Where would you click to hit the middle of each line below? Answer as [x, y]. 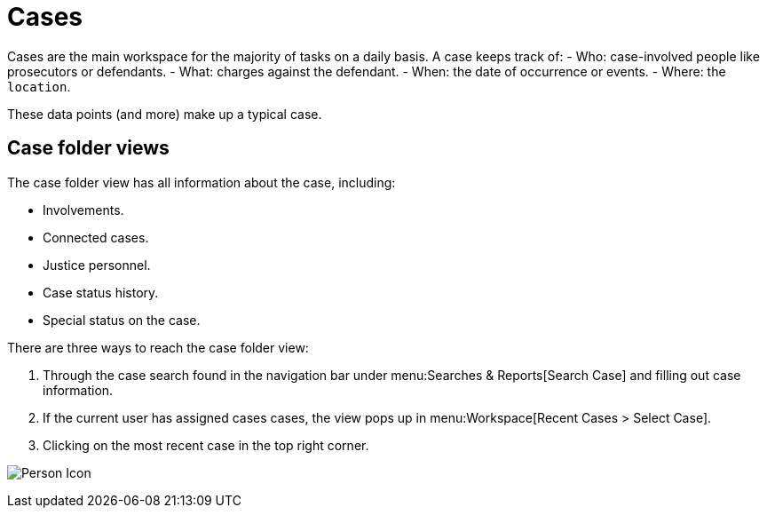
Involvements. [83, 210]
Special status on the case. [122, 320]
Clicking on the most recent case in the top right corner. [206, 445]
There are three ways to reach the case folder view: [158, 347]
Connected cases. [96, 237]
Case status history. [101, 292]
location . [39, 86]
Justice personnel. [97, 265]
